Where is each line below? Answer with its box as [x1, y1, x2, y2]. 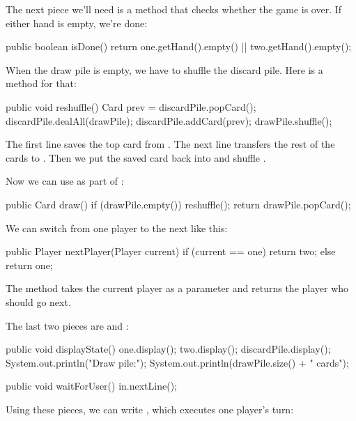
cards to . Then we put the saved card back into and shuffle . [6, 150, 266, 164]
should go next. [6, 294, 71, 309]
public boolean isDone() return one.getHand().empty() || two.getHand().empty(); [6, 39, 352, 54]
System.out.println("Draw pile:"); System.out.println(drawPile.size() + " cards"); [6, 355, 349, 369]
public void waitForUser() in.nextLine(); [6, 378, 177, 393]
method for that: [6, 76, 77, 91]
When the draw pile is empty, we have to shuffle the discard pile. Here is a [6, 62, 323, 77]
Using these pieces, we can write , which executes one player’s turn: [6, 401, 294, 416]
